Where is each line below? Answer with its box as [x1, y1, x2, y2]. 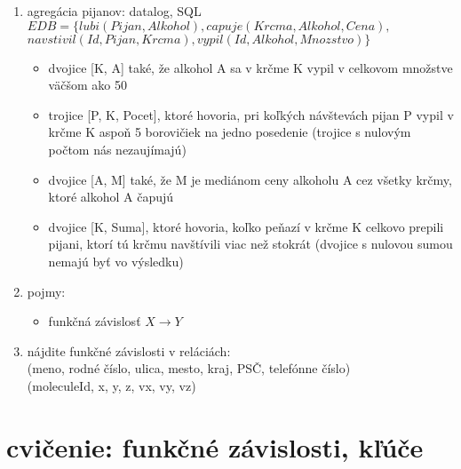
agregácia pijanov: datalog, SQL [27, 2, 202, 20]
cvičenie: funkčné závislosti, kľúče [6, 428, 424, 465]
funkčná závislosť [48, 312, 141, 330]
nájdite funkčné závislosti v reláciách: [27, 341, 231, 360]
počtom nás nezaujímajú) [48, 139, 187, 158]
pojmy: [27, 282, 66, 300]
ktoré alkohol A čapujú [48, 187, 174, 206]
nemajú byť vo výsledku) [48, 251, 184, 270]
